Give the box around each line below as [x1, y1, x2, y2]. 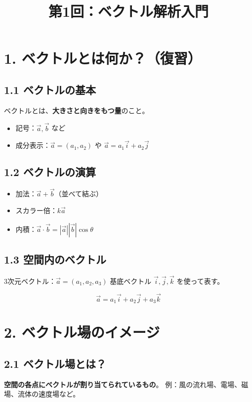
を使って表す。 [176, 276, 224, 286]
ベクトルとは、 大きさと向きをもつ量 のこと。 [4, 105, 149, 115]
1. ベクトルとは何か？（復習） [4, 48, 202, 68]
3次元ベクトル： [4, 276, 56, 286]
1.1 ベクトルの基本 [4, 82, 96, 97]
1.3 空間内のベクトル [4, 251, 106, 267]
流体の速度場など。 [17, 389, 80, 399]
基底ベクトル [110, 276, 152, 286]
